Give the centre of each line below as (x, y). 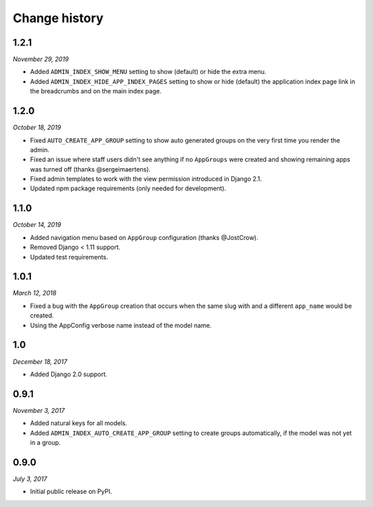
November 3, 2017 (39, 410)
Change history (58, 18)
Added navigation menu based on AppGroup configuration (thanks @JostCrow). (144, 237)
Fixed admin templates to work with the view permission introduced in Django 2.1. (146, 179)
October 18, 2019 (37, 127)
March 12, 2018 (35, 293)
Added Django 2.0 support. (69, 374)
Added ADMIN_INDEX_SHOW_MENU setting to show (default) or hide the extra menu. (148, 72)
